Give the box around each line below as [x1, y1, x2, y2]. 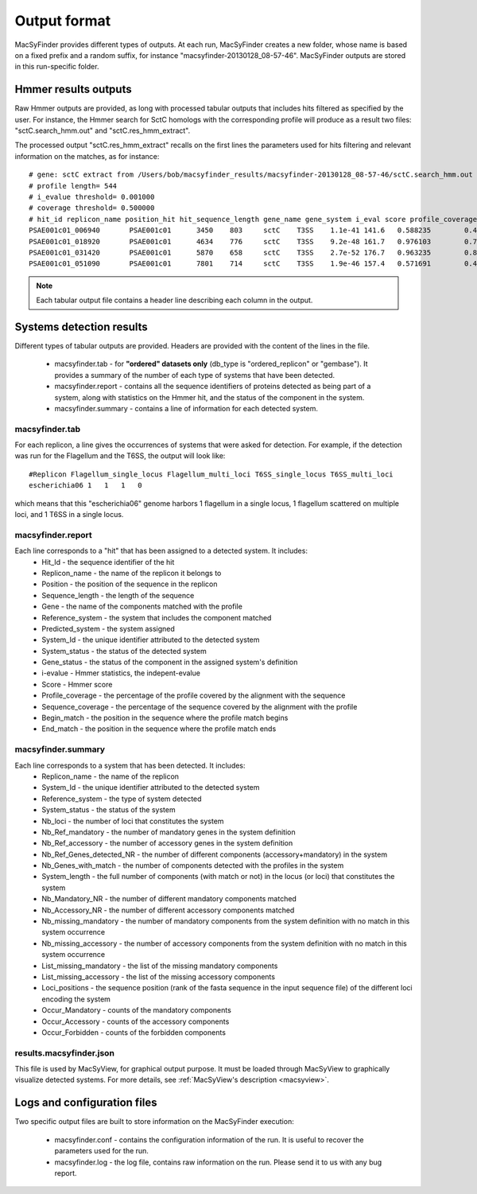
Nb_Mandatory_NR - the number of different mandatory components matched [41, 894, 297, 904]
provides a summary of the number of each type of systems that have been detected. [54, 370, 335, 379]
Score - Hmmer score [41, 679, 113, 689]
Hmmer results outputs [14, 83, 132, 96]
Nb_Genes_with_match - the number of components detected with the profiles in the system [41, 861, 344, 870]
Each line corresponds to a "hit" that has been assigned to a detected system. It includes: [14, 546, 308, 556]
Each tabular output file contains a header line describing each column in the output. [36, 295, 313, 305]
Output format [14, 12, 111, 29]
